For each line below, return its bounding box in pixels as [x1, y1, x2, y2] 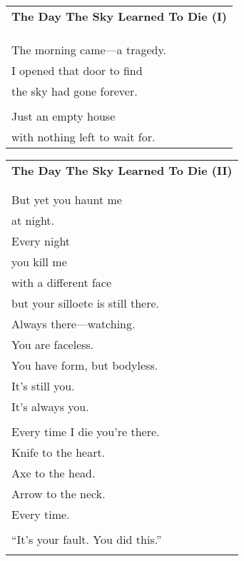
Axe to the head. [11, 465, 96, 481]
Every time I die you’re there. [11, 423, 160, 440]
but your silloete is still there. [11, 295, 160, 311]
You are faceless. [11, 336, 94, 353]
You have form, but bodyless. [11, 357, 158, 373]
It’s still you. [11, 378, 75, 394]
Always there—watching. [11, 315, 136, 332]
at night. [11, 212, 55, 228]
